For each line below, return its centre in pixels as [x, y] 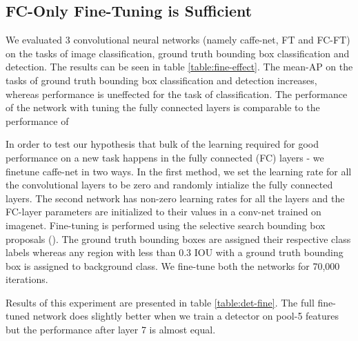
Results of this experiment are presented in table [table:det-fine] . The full [160, 302]
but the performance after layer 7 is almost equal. [111, 330]
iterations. [27, 279]
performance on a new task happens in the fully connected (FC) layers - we [165, 157]
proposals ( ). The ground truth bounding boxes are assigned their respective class [178, 238]
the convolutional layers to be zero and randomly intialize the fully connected [169, 185]
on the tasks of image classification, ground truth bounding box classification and [178, 53]
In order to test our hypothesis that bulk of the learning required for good [162, 144]
